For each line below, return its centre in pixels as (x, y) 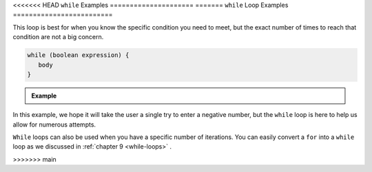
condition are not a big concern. (58, 37)
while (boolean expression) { (78, 55)
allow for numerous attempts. (54, 125)
